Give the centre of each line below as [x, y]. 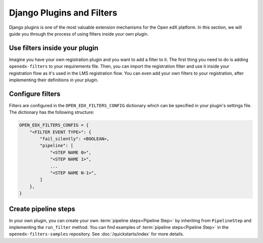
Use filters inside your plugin [54, 48]
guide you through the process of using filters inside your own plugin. [79, 34]
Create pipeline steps [42, 209]
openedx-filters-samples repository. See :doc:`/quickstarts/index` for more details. [97, 234]
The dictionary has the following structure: [52, 112]
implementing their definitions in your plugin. [54, 80]
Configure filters [35, 94]
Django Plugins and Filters [63, 13]
